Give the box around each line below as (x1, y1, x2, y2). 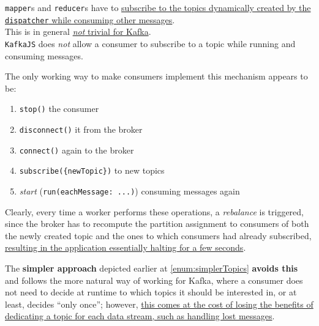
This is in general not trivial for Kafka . (5, 25, 151, 38)
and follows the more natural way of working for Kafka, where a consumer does (5, 273, 303, 286)
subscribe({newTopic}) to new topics (19, 164, 165, 177)
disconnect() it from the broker (19, 123, 143, 135)
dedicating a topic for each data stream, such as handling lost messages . (5, 309, 275, 322)
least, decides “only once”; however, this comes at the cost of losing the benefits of (5, 297, 313, 310)
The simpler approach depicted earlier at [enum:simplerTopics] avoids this (5, 262, 298, 274)
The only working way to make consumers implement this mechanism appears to (5, 70, 308, 83)
